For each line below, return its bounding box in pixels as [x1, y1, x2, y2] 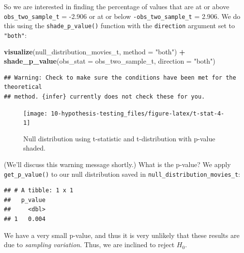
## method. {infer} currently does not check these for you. [4, 93, 205, 100]
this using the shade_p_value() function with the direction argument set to [4, 20, 235, 31]
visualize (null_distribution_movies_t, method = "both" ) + [4, 46, 185, 56]
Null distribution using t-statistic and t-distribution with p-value [23, 133, 215, 143]
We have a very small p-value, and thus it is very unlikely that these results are [4, 230, 240, 240]
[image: [23, 110, 48, 117]
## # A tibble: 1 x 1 [4, 187, 74, 194]
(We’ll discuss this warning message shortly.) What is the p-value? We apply [4, 159, 231, 169]
